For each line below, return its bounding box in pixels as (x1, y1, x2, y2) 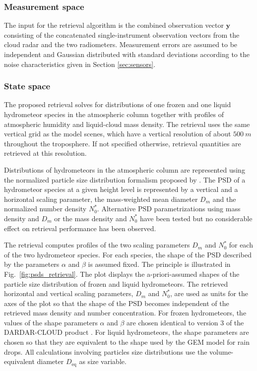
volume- (209, 346, 234, 357)
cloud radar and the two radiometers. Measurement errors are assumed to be (4, 39, 238, 50)
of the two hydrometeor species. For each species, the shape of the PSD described (4, 249, 252, 259)
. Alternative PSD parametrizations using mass (97, 203, 241, 214)
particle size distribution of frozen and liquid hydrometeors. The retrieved (4, 278, 228, 289)
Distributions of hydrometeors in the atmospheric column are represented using (4, 164, 245, 175)
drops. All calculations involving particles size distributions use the (4, 346, 207, 357)
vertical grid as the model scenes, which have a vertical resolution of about (4, 128, 231, 139)
